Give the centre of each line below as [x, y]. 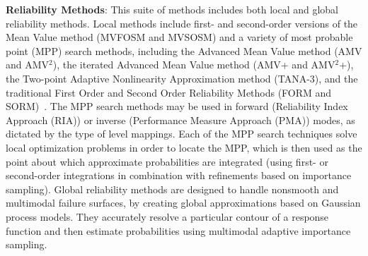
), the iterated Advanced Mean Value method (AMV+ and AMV [194, 65]
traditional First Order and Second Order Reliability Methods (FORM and [169, 92]
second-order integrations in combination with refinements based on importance [179, 175]
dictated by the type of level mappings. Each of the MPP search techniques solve [182, 134]
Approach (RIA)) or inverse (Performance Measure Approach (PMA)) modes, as [180, 120]
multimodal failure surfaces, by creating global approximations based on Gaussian [183, 203]
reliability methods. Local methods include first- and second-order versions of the [182, 23]
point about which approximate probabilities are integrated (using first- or [167, 161]
